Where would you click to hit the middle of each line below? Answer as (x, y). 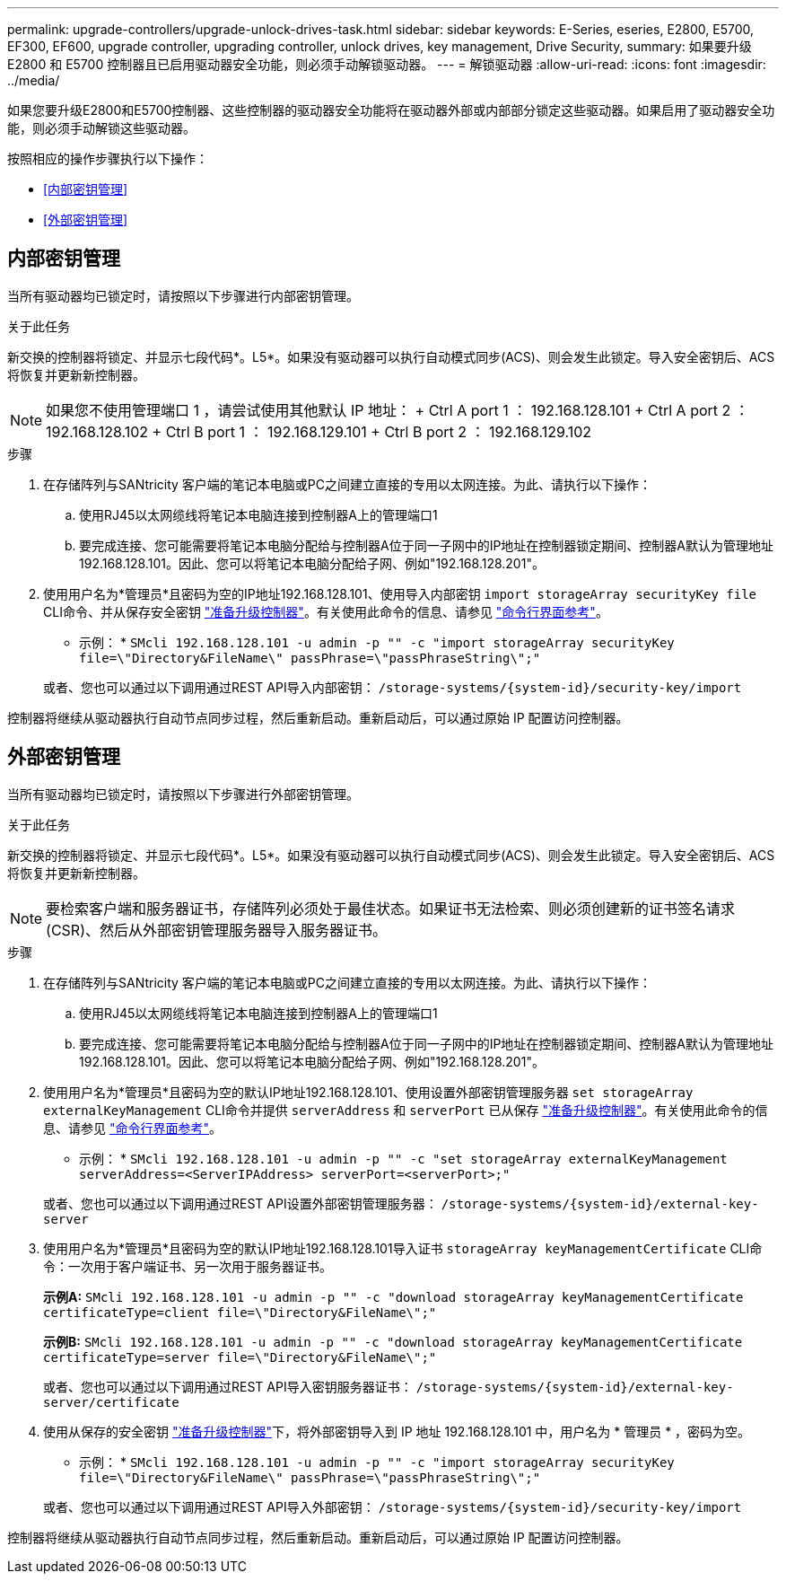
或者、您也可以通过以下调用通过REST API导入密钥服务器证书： (228, 1386)
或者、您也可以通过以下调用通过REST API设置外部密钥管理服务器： (240, 1203)
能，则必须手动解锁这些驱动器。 (101, 128)
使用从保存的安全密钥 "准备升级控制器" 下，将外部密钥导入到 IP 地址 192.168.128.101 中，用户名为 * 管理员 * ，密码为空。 (397, 1431)
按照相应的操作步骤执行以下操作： (108, 158)
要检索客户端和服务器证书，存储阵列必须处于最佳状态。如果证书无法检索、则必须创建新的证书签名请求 (391, 908)
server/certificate (111, 1402)
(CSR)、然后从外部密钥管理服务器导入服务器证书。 (216, 930)
